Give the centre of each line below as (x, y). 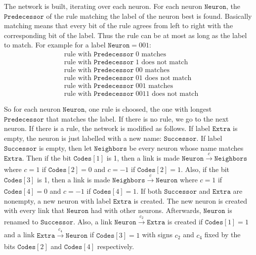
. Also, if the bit (205, 169)
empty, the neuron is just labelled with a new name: (83, 138)
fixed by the (222, 234)
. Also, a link (93, 222)
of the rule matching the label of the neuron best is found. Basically (149, 16)
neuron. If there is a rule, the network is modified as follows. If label (107, 128)
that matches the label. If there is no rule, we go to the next (137, 118)
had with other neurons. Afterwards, (146, 210)
